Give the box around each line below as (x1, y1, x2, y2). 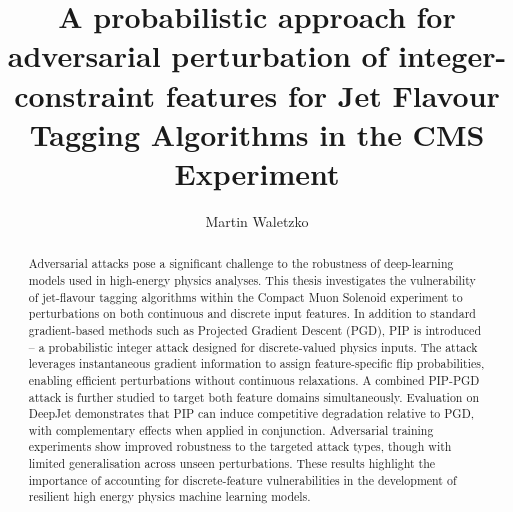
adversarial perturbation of (7, 35, 388, 76)
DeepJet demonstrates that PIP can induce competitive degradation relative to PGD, (28, 405, 475, 422)
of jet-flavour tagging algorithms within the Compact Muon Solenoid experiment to (28, 288, 463, 305)
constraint (14, 74, 156, 115)
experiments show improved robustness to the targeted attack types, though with (28, 438, 452, 455)
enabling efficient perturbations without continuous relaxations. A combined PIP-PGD (28, 371, 480, 388)
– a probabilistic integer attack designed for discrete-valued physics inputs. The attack (28, 338, 478, 355)
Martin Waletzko (205, 210, 309, 231)
